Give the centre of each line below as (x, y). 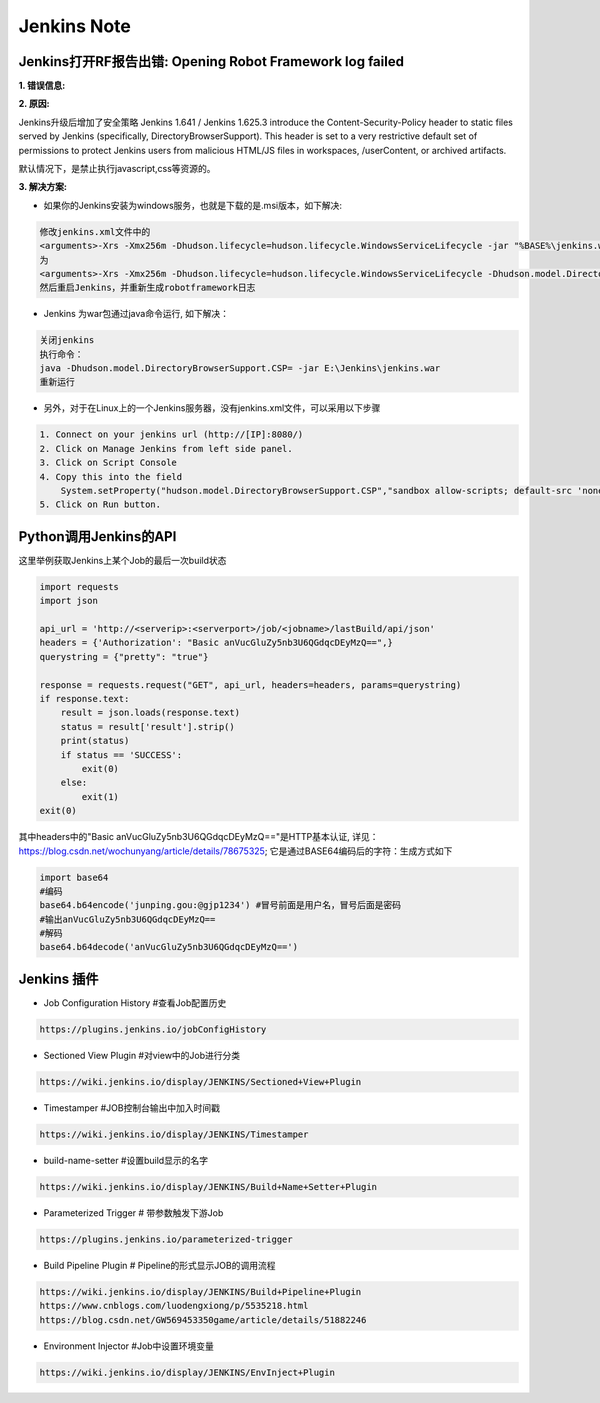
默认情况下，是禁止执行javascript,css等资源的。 (117, 169)
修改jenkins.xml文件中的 (95, 231)
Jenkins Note (75, 26)
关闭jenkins (67, 340)
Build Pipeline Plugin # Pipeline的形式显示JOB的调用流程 (159, 1265)
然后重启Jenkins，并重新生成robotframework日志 (147, 288)
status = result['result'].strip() (147, 726)
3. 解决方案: (42, 187)
